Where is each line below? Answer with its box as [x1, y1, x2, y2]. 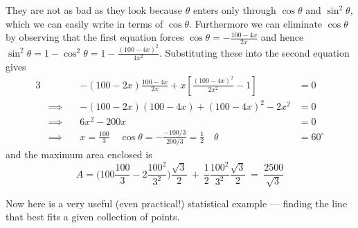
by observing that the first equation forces [6, 30, 184, 44]
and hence [260, 30, 304, 44]
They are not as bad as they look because [6, 3, 182, 17]
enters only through [193, 3, 276, 17]
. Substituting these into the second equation [159, 45, 350, 59]
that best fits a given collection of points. [6, 209, 180, 224]
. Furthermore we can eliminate [189, 16, 323, 30]
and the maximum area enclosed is [6, 146, 152, 161]
